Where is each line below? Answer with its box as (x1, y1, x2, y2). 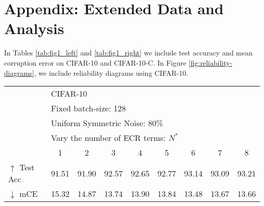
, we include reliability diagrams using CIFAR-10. (34, 67, 188, 78)
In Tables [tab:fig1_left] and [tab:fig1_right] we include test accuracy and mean (4, 47, 253, 58)
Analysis (4, 18, 64, 39)
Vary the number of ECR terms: (51, 132, 166, 144)
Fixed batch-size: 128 (51, 102, 126, 114)
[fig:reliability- (188, 57, 233, 68)
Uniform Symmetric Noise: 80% (51, 117, 163, 129)
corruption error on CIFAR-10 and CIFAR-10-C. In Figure (4, 57, 187, 68)
